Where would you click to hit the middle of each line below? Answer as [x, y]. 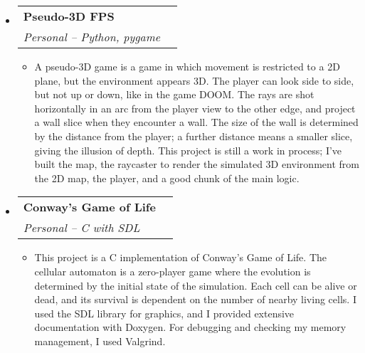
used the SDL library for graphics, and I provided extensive [164, 313]
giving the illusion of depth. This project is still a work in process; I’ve [188, 150]
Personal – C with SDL [81, 228]
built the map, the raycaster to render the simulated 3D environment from [197, 164]
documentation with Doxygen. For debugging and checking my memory [190, 327]
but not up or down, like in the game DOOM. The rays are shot [174, 94]
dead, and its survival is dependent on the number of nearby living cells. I [195, 299]
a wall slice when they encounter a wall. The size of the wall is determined [196, 122]
